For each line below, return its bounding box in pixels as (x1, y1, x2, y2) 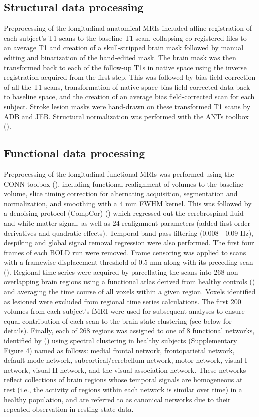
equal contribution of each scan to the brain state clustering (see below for (4, 315, 232, 326)
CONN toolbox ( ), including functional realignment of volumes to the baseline (4, 178, 243, 189)
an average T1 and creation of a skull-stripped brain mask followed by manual (4, 42, 244, 53)
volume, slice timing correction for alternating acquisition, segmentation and (4, 188, 238, 199)
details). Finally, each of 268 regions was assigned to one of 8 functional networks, (4, 325, 255, 336)
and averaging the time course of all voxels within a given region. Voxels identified (4, 286, 256, 297)
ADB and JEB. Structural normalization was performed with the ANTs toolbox (4, 111, 249, 121)
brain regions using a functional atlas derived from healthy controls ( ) (41, 276, 255, 287)
